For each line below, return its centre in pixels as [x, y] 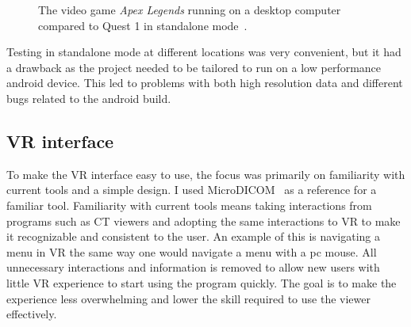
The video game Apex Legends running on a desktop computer [190, 10]
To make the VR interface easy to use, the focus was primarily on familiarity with [206, 174]
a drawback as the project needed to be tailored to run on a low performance [194, 67]
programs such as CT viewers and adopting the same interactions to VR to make [204, 221]
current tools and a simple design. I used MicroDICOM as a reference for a [192, 190]
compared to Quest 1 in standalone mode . [143, 25]
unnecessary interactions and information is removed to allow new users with [193, 267]
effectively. [32, 314]
